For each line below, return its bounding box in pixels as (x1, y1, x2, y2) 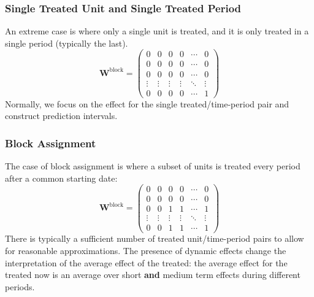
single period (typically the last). (5, 36, 128, 49)
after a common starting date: (5, 171, 118, 184)
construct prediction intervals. (5, 109, 118, 122)
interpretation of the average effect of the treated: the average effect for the (5, 256, 288, 269)
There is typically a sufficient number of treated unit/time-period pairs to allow (5, 232, 304, 245)
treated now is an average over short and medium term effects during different (5, 268, 301, 281)
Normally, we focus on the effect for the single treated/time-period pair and (5, 97, 289, 110)
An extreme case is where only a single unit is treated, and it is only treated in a (5, 25, 309, 37)
